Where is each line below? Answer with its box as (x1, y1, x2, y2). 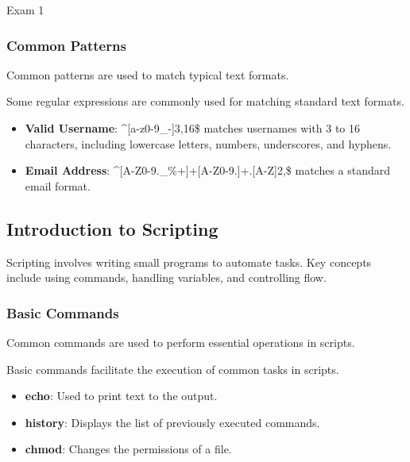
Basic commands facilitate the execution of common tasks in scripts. (6, 360, 339, 377)
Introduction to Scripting (6, 216, 219, 241)
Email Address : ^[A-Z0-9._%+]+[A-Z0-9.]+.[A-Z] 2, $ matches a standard (25, 162, 391, 179)
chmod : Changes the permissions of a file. (25, 441, 232, 457)
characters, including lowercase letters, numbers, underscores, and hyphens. (25, 135, 392, 152)
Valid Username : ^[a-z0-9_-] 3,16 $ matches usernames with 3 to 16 (25, 120, 361, 136)
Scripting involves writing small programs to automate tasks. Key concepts (6, 253, 372, 270)
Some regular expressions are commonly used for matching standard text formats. (6, 93, 404, 110)
